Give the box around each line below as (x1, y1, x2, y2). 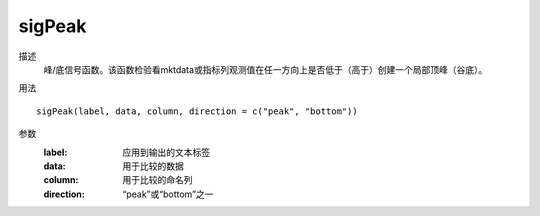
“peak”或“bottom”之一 (122, 188, 214, 200)
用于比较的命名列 (122, 174, 193, 186)
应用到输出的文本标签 (122, 146, 210, 158)
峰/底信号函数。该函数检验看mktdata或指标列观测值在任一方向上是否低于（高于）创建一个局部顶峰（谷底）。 (43, 63, 488, 75)
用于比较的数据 (122, 160, 184, 172)
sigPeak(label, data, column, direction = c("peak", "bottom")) (36, 105, 359, 117)
